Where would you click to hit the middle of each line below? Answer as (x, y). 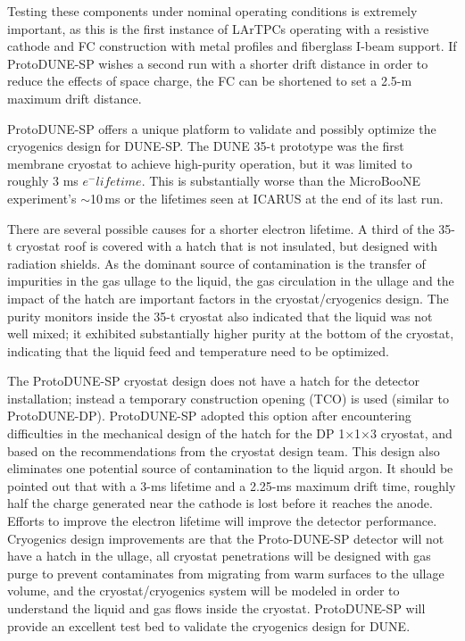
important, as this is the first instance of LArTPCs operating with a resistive (218, 28)
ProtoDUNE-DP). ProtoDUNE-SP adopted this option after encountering (209, 416)
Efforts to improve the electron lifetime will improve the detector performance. (222, 521)
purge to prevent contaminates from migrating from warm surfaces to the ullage (226, 573)
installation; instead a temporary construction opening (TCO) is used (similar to (228, 398)
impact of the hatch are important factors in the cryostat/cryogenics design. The (228, 298)
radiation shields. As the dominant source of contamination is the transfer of (216, 263)
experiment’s (42, 198)
